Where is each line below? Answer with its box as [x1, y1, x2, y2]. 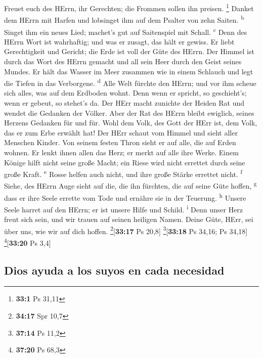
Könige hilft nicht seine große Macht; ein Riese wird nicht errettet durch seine [4, 157, 245, 167]
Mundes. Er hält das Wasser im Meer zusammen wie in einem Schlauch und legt [4, 66, 253, 76]
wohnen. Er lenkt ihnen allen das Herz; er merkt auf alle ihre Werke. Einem [4, 147, 239, 157]
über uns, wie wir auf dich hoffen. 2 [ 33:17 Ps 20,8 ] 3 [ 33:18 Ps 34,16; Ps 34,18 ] [4, 224, 248, 236]
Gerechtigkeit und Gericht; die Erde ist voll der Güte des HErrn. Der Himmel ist [4, 46, 254, 57]
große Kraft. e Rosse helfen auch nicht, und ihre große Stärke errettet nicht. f [4, 167, 242, 179]
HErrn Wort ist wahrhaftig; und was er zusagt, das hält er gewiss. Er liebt [4, 36, 235, 47]
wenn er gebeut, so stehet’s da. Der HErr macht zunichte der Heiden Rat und [4, 97, 245, 108]
